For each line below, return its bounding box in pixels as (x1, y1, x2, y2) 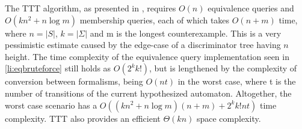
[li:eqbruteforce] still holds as (5, 62, 111, 74)
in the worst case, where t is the (177, 75, 296, 88)
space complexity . (196, 112, 261, 124)
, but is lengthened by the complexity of (149, 62, 297, 74)
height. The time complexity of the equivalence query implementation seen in (5, 50, 289, 62)
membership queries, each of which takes (79, 13, 230, 26)
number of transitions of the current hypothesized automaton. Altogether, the (5, 86, 292, 99)
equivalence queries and (208, 2, 294, 14)
